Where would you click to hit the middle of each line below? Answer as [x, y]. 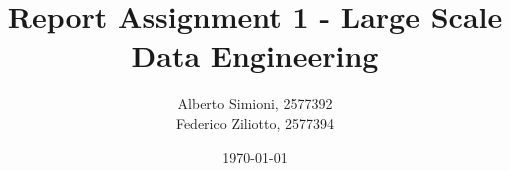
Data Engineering [255, 55]
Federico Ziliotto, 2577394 [255, 122]
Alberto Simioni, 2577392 [255, 103]
